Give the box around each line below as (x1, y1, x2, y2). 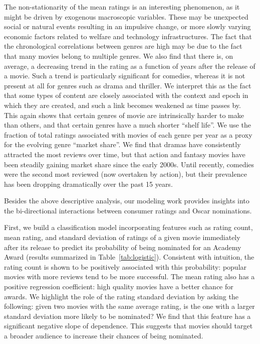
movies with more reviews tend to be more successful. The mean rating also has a (4, 271, 255, 282)
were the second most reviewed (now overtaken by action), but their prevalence (4, 169, 247, 179)
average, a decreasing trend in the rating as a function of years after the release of (4, 60, 255, 71)
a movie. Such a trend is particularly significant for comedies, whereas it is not (4, 70, 245, 81)
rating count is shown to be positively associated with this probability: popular (4, 261, 247, 272)
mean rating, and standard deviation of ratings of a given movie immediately (4, 232, 240, 243)
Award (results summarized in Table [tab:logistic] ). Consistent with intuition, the (4, 252, 254, 262)
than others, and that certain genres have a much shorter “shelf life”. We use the (4, 120, 251, 130)
